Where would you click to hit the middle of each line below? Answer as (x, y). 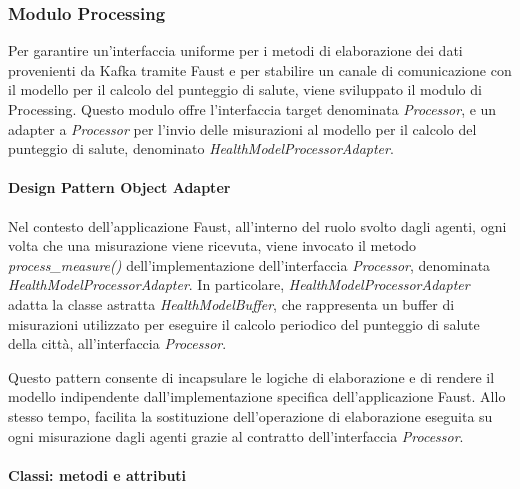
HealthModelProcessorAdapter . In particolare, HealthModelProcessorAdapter (239, 284)
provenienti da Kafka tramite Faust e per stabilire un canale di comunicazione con (260, 69)
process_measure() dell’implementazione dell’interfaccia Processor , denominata (249, 264)
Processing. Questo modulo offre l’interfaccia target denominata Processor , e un (252, 109)
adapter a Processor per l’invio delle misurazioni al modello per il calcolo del (242, 128)
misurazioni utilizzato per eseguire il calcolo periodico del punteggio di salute (244, 323)
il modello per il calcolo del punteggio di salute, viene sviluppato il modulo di (245, 89)
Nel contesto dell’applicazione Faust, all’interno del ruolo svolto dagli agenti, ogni (257, 225)
